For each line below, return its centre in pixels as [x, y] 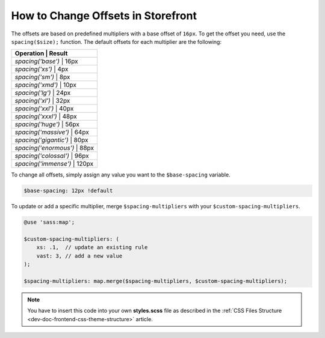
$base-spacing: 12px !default [68, 191]
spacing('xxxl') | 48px [46, 116]
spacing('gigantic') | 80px [51, 140]
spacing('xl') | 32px [42, 101]
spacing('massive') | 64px [52, 132]
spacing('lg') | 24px [43, 93]
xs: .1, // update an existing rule [92, 247]
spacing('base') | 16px [46, 61]
